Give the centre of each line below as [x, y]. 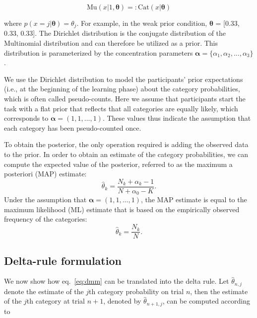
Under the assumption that [45, 199]
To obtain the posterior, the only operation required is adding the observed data [126, 144]
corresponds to [26, 118]
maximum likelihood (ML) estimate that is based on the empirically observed [122, 209]
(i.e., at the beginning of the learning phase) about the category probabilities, [122, 89]
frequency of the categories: [46, 219]
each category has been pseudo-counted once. [73, 127]
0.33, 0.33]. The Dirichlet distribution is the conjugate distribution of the [115, 33]
